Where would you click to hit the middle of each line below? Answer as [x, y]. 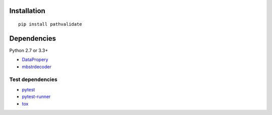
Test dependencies [33, 79]
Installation [27, 11]
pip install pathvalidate [50, 24]
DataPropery [35, 60]
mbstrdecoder [37, 67]
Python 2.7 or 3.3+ [29, 50]
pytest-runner [36, 97]
